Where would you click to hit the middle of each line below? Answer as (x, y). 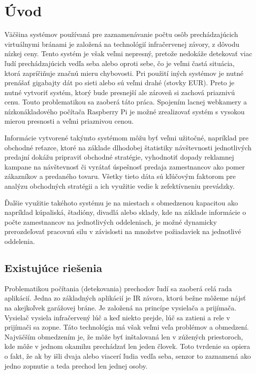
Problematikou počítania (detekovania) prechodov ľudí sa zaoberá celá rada (118, 288)
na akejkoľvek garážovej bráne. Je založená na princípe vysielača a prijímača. (120, 307)
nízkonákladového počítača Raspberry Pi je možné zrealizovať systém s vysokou (125, 111)
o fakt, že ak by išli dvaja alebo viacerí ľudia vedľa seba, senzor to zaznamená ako (128, 356)
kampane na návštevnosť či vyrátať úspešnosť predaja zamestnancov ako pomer (125, 166)
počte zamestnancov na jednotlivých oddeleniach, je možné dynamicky (111, 221)
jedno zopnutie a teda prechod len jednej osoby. (76, 365)
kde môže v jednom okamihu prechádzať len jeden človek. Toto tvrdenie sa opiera (128, 346)
